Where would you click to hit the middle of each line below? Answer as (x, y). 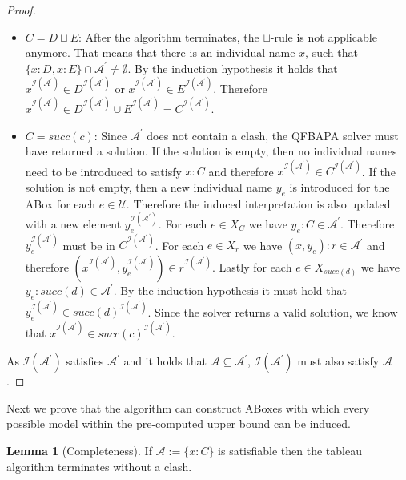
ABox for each (60, 203)
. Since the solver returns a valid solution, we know (273, 311)
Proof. (21, 10)
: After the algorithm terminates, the (169, 36)
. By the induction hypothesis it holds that (233, 68)
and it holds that (165, 361)
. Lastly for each (252, 267)
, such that (332, 52)
